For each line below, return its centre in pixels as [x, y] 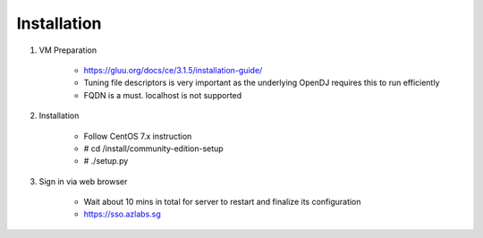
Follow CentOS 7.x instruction [138, 136]
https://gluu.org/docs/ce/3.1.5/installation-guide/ [173, 70]
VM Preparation [68, 50]
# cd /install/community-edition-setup [153, 149]
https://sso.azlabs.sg [122, 214]
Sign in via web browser [83, 181]
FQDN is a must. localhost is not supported [163, 95]
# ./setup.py [106, 161]
